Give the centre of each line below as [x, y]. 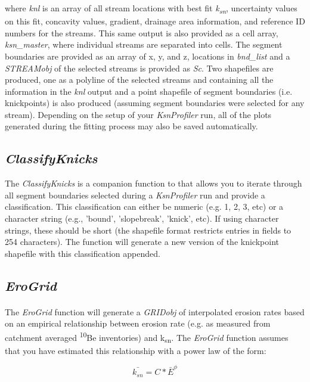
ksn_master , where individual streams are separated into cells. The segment [144, 44]
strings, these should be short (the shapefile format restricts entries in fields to [148, 230]
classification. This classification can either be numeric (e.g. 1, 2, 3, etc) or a [144, 206]
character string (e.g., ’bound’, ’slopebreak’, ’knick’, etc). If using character [142, 218]
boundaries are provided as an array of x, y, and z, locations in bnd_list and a [148, 56]
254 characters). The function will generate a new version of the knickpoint [142, 242]
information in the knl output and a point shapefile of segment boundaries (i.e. [149, 91]
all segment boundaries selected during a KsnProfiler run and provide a [135, 195]
